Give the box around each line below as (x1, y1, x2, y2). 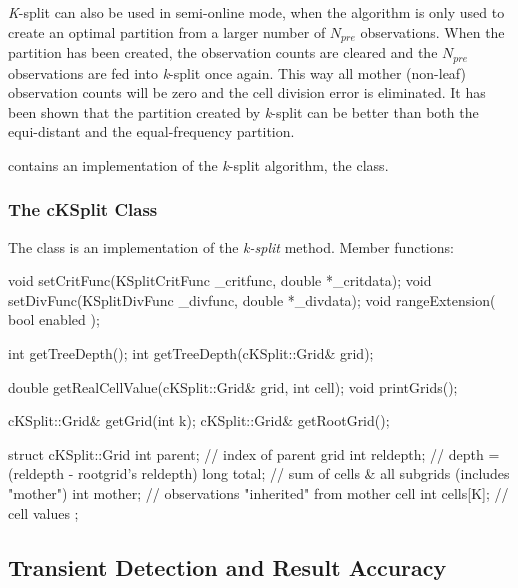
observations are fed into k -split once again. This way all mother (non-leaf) (8, 62, 466, 83)
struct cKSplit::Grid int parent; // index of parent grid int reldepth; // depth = (8, 443, 500, 464)
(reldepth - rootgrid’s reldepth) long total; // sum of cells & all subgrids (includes (8, 463, 510, 484)
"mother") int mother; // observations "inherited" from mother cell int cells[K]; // (8, 483, 509, 504)
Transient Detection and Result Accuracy (8, 551, 447, 582)
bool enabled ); (8, 309, 100, 330)
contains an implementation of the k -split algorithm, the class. (8, 154, 389, 175)
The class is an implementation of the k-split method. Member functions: (8, 236, 454, 257)
